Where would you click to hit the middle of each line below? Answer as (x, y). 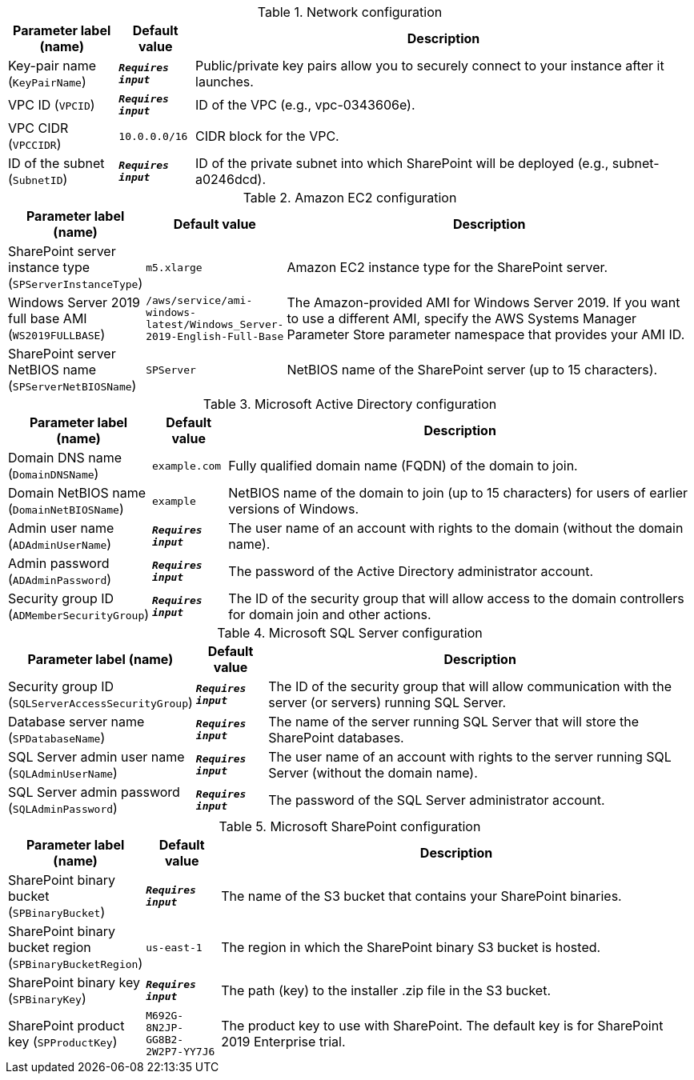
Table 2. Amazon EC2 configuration (350, 198)
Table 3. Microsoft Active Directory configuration (350, 404)
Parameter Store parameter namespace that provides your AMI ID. (486, 334)
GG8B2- (165, 1040)
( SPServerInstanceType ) (76, 283)
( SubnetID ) (38, 179)
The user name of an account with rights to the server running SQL (470, 757)
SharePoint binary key (74, 982)
